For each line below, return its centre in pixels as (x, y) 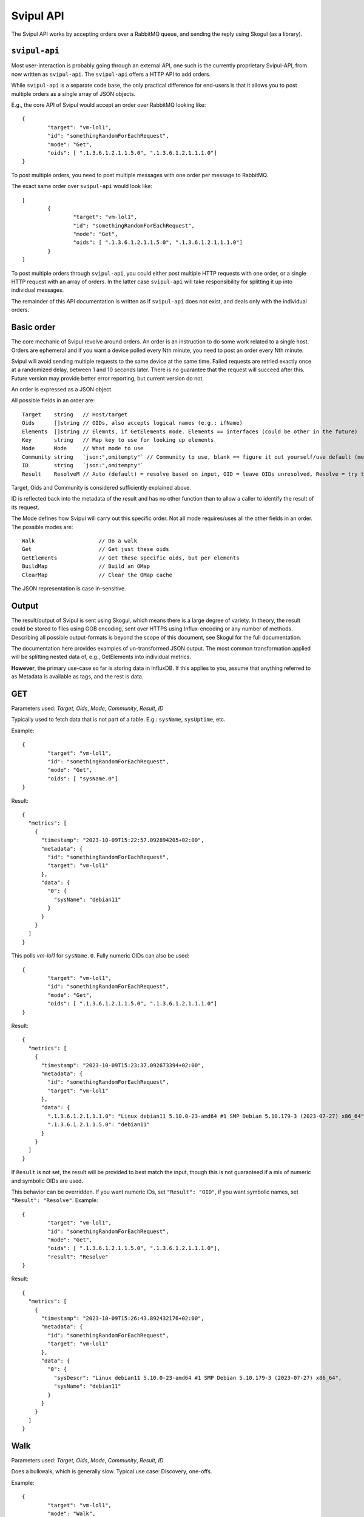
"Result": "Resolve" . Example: (55, 1200)
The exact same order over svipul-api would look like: (82, 186)
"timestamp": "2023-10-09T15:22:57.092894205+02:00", (123, 840)
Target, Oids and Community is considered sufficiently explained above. (101, 487)
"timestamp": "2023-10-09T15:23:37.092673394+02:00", (123, 1065)
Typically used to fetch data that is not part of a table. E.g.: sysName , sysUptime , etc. (118, 720)
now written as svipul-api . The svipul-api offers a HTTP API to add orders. (111, 74)
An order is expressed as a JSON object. (62, 390)
